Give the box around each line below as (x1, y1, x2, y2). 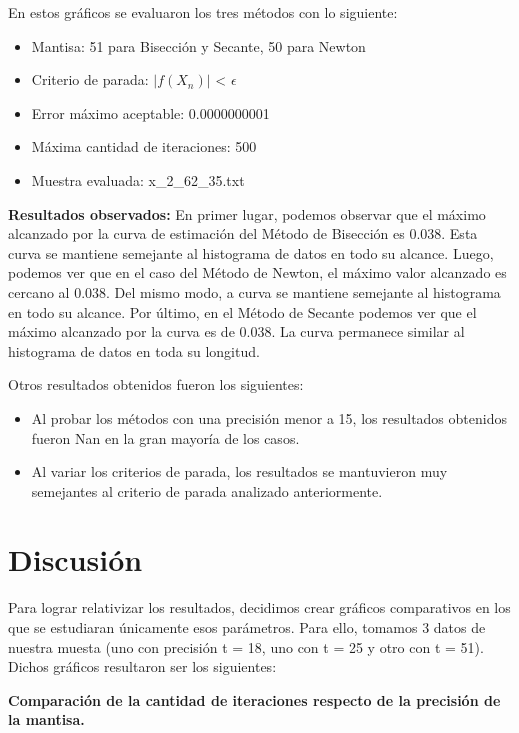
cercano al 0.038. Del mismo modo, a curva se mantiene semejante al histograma (8, 281, 501, 302)
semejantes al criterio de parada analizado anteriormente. (31, 480, 383, 501)
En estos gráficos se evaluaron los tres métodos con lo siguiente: (8, 2, 398, 22)
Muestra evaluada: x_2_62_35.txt (31, 169, 245, 190)
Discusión (8, 539, 143, 580)
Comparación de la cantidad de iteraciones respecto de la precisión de (8, 689, 501, 710)
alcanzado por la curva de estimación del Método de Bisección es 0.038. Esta (8, 223, 478, 244)
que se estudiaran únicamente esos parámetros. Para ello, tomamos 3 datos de (8, 617, 486, 637)
